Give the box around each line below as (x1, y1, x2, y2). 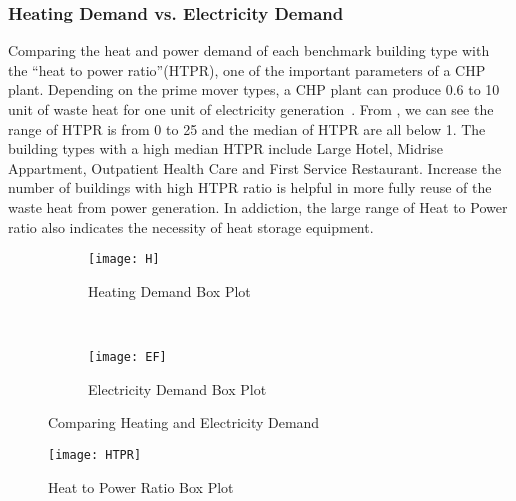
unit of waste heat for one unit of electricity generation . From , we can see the (8, 99, 494, 119)
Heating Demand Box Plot (88, 280, 251, 301)
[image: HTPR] (48, 447, 142, 462)
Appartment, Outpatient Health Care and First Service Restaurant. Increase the (8, 157, 502, 178)
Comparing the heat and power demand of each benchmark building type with (8, 40, 490, 61)
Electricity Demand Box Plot (88, 378, 267, 399)
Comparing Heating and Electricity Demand (48, 412, 320, 433)
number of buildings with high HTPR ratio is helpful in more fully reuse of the (8, 177, 492, 198)
